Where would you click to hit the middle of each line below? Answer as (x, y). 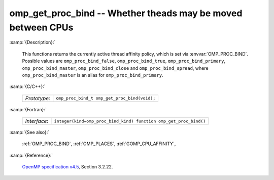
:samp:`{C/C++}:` (27, 86)
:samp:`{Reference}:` (31, 155)
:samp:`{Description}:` (32, 42)
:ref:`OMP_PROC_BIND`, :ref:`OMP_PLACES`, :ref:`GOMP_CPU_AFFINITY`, (99, 144)
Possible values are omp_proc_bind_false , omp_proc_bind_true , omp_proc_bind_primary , (124, 61)
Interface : (37, 121)
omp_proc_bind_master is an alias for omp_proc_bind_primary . (93, 75)
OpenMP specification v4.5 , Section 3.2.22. (67, 167)
